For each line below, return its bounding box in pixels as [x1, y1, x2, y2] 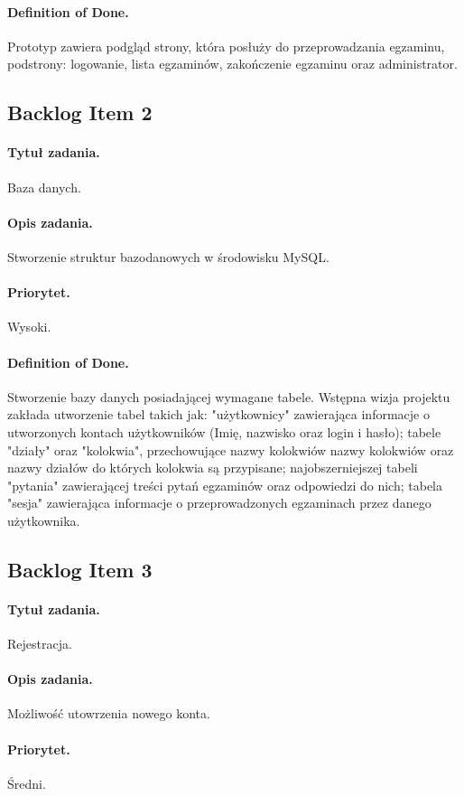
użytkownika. [7, 510, 80, 529]
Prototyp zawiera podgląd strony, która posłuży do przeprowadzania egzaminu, [7, 36, 445, 55]
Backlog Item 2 [7, 98, 153, 126]
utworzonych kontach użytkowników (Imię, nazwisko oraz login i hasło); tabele [7, 422, 441, 441]
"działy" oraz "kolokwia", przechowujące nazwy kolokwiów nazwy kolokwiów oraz [7, 440, 454, 459]
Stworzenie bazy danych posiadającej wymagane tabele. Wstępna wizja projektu [7, 387, 450, 406]
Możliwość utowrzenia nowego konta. [7, 704, 210, 723]
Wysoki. [7, 317, 51, 336]
